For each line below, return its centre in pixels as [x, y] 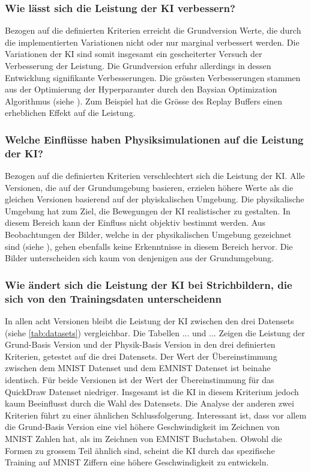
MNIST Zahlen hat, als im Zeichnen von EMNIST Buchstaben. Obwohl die [143, 438]
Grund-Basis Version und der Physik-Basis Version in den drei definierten [140, 344]
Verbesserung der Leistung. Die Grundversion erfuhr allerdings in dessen [138, 65]
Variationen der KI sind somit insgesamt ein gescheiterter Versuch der [134, 54]
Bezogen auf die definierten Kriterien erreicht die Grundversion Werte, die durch [153, 30]
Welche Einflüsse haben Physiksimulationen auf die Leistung [154, 139]
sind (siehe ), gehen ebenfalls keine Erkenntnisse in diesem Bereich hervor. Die [149, 246]
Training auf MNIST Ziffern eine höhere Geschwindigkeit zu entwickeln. [137, 462]
